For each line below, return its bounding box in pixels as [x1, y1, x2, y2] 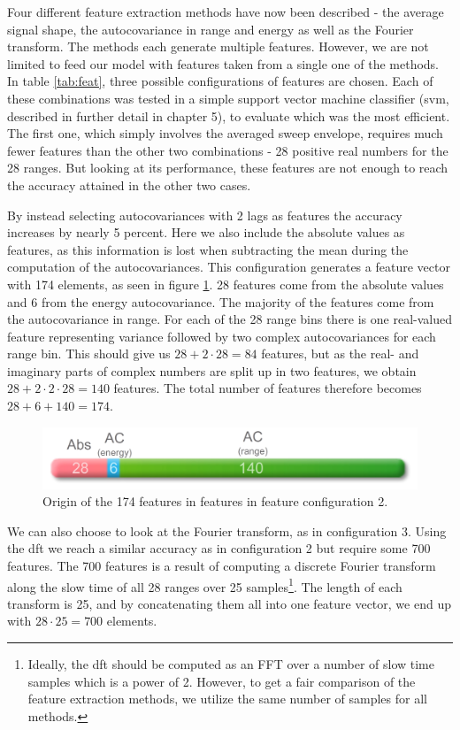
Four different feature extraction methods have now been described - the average [7, 3, 444, 20]
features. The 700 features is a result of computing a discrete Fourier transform [7, 557, 436, 574]
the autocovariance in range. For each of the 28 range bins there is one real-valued [7, 310, 453, 328]
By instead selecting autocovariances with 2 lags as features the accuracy [7, 205, 402, 224]
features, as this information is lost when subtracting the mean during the [7, 240, 409, 258]
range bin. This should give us [7, 344, 171, 363]
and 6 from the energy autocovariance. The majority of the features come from [7, 292, 434, 311]
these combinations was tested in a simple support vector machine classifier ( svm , [7, 88, 449, 107]
